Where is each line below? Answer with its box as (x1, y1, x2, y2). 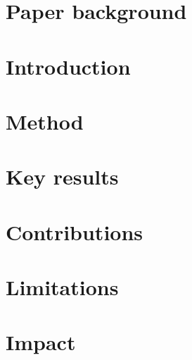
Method (6, 106, 84, 135)
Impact (6, 328, 76, 356)
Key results (6, 162, 119, 191)
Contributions (6, 217, 143, 246)
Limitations (6, 273, 119, 302)
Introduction (6, 51, 131, 80)
